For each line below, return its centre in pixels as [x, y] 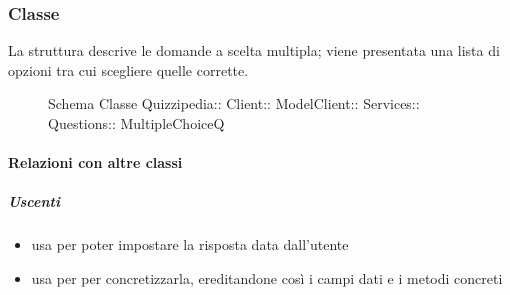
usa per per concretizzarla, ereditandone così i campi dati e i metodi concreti [267, 277]
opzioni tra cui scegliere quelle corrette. [128, 69]
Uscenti [34, 201]
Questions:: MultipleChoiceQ [136, 123]
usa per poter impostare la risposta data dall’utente [190, 244]
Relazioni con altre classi [95, 162]
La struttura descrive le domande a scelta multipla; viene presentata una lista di [254, 50]
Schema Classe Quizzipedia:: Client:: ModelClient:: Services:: [234, 103]
